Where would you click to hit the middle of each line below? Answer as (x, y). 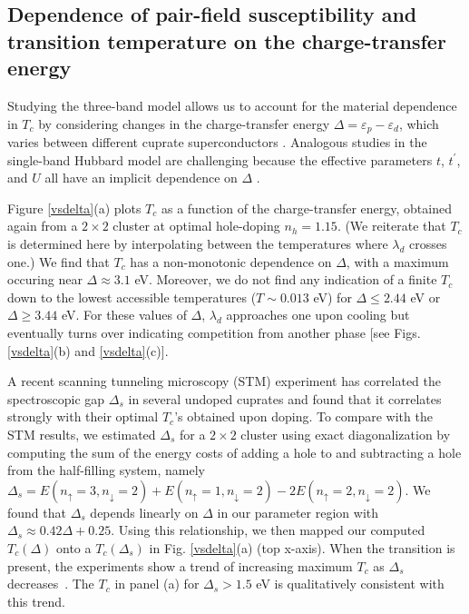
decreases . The (51, 584)
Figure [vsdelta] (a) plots (74, 208)
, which (419, 123)
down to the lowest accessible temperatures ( (132, 297)
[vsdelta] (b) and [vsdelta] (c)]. (88, 350)
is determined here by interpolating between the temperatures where (198, 243)
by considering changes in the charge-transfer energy (184, 123)
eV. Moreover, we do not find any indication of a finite (286, 279)
